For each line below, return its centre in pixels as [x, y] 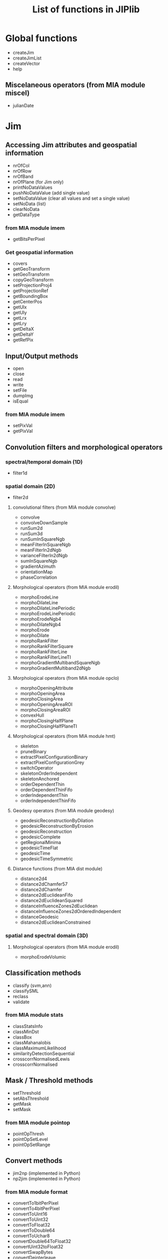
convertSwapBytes [33, 1252]
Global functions [41, 38]
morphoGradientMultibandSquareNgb [60, 663]
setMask [22, 1109]
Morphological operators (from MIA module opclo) [66, 678]
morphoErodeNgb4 [41, 619]
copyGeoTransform [33, 280]
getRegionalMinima [41, 843]
